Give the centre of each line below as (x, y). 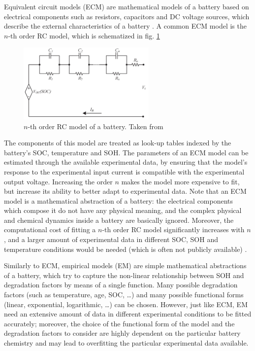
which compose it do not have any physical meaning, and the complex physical (123, 210)
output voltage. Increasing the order (58, 181)
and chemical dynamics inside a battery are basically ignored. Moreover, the (119, 220)
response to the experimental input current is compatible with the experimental (124, 171)
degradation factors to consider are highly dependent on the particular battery (122, 333)
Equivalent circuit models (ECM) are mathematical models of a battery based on (127, 6)
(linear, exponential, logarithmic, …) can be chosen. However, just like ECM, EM (126, 304)
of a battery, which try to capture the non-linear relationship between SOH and (124, 275)
